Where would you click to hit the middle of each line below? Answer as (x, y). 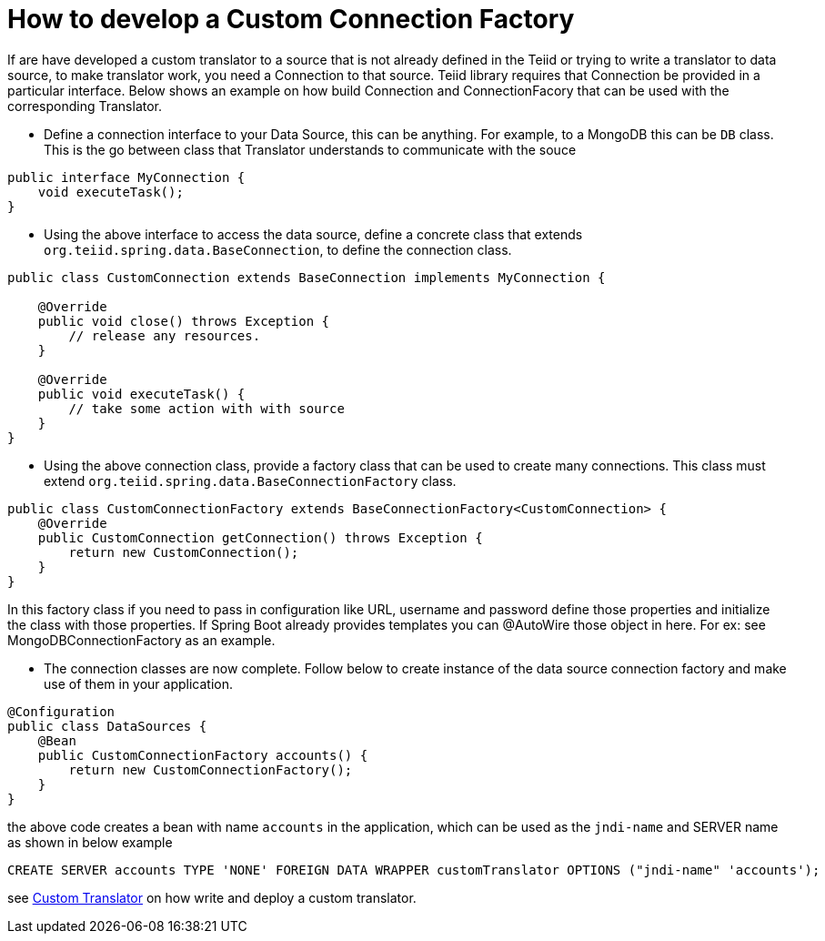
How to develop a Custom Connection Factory (291, 19)
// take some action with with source (206, 408)
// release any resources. (165, 335)
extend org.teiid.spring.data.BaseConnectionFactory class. (250, 481)
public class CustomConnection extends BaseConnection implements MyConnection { (307, 277)
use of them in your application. (139, 683)
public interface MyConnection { (126, 177)
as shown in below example (90, 842)
